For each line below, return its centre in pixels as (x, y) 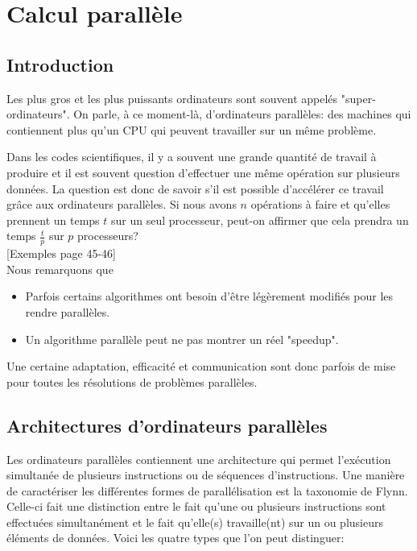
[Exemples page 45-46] (61, 253)
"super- (358, 98)
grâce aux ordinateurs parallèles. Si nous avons (122, 204)
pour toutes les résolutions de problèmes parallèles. (132, 381)
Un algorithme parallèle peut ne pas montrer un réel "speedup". (182, 339)
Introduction (60, 64)
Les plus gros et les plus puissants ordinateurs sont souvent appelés (172, 98)
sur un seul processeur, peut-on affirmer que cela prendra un (260, 220)
